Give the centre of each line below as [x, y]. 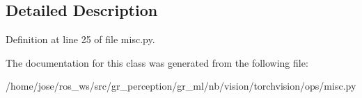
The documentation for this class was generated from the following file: [157, 62]
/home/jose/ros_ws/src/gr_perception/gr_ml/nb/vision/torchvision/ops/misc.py [181, 86]
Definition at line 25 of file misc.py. [80, 39]
